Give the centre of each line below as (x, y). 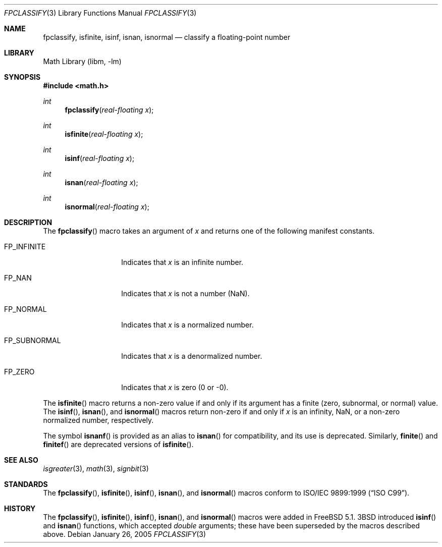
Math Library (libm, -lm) (82, 61)
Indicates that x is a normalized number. (187, 325)
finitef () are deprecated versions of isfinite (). (118, 444)
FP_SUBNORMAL (33, 340)
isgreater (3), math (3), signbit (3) (96, 469)
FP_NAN (18, 278)
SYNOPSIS (22, 77)
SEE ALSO (21, 460)
